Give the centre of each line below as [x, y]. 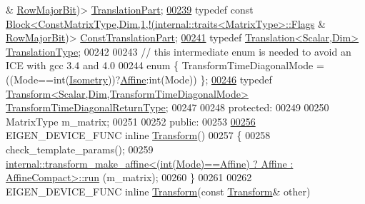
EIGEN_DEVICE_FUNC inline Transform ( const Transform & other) [158, 191]
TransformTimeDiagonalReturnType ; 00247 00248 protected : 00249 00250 [167, 107]
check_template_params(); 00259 [80, 149]
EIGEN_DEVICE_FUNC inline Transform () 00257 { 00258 [138, 135]
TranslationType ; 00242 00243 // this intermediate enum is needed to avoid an [179, 51]
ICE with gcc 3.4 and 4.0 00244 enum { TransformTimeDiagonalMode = [165, 65]
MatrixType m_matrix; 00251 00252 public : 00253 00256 [131, 121]
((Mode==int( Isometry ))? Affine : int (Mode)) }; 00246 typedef [139, 79]
